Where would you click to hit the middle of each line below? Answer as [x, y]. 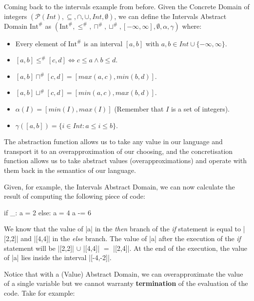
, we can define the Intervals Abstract [170, 16]
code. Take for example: [39, 292]
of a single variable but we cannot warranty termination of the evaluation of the [126, 283]
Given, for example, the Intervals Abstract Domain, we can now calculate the [119, 186]
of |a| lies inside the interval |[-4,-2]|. [58, 257]
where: [192, 26]
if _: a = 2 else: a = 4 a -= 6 [48, 212]
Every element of [41, 43]
